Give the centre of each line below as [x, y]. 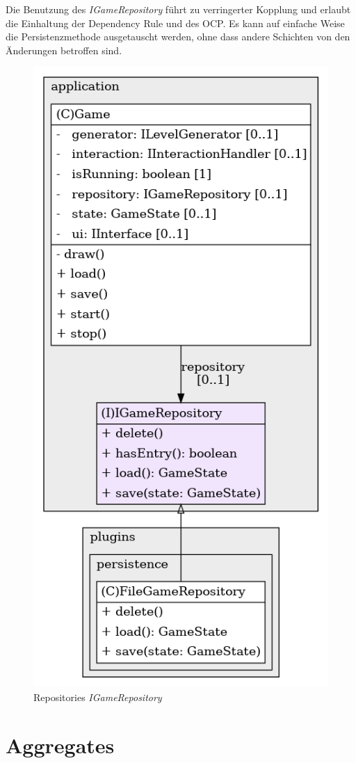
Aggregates [60, 745]
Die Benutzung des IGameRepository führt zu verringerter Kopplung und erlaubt [178, 9]
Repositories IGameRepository [98, 697]
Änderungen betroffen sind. [64, 50]
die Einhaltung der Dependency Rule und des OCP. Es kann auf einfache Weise [175, 23]
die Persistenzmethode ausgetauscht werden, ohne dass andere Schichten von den [178, 37]
